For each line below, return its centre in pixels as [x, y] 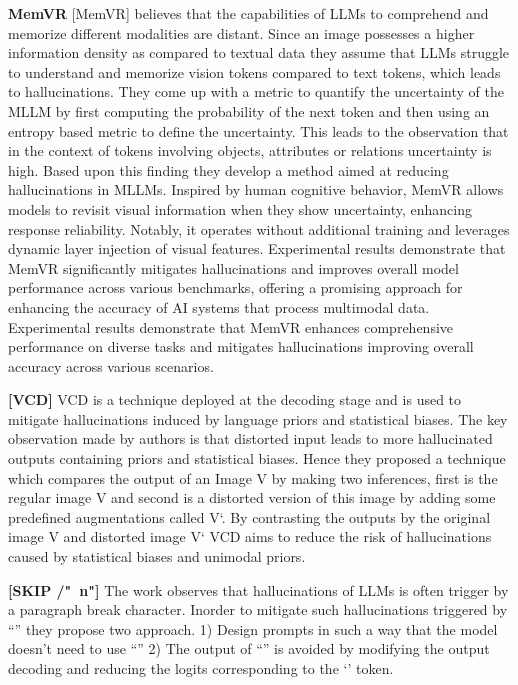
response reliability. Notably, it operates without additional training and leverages [259, 228]
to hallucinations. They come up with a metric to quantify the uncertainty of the [256, 91]
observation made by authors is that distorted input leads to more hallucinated [250, 438]
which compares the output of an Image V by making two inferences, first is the [253, 477]
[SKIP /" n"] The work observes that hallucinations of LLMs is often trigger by [258, 589]
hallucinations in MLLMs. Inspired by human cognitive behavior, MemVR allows [256, 189]
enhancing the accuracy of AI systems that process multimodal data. [219, 306]
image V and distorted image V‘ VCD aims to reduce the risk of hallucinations [250, 536]
